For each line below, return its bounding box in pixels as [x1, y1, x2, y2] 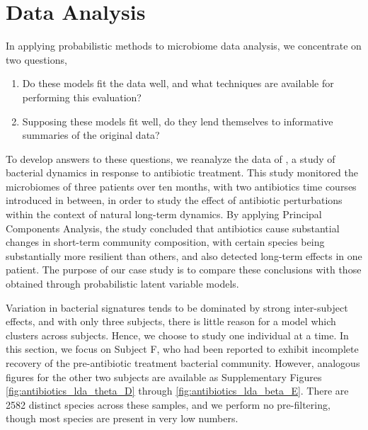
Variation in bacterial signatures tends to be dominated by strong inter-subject [6, 300, 348, 315]
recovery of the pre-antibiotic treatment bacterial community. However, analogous [6, 356, 360, 370]
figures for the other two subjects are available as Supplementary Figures [6, 369, 322, 384]
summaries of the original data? [22, 128, 160, 142]
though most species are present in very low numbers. [6, 411, 238, 426]
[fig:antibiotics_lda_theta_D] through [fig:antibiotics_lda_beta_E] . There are [6, 383, 349, 398]
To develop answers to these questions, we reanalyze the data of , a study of [6, 151, 335, 166]
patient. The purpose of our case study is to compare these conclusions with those [6, 262, 362, 277]
